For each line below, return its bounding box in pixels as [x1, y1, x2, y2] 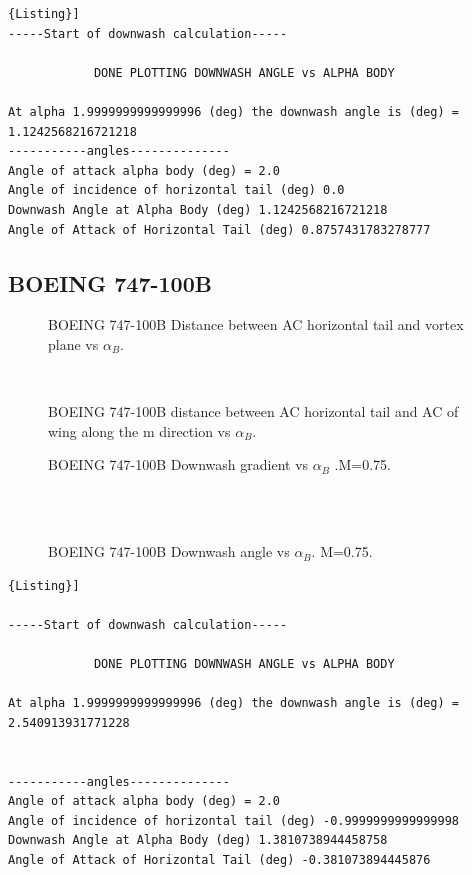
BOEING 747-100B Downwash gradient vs [48, 454, 309, 475]
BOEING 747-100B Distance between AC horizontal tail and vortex [48, 314, 464, 335]
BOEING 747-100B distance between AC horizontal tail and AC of [48, 401, 459, 422]
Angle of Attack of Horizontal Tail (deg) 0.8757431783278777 [8, 222, 431, 237]
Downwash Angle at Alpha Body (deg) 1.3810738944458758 [8, 833, 388, 848]
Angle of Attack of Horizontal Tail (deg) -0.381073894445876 [8, 852, 431, 867]
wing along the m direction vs [48, 420, 231, 441]
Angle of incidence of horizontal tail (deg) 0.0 [8, 183, 345, 198]
